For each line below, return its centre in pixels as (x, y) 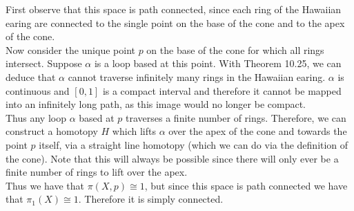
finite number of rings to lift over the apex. (97, 172)
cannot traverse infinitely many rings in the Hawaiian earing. (197, 76)
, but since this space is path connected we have (246, 185)
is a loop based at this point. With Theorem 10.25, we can (218, 63)
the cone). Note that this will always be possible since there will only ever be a (172, 158)
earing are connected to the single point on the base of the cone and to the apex (175, 22)
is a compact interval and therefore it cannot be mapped (222, 90)
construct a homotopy (52, 131)
